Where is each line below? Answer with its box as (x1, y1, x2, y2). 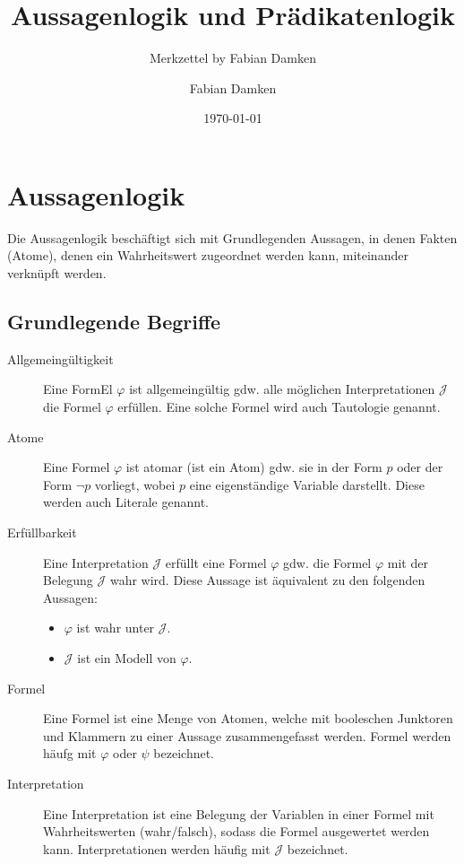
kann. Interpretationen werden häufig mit (43, 839, 271, 858)
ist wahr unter (76, 618, 155, 637)
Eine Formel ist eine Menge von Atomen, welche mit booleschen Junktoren (43, 709, 453, 728)
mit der (387, 553, 428, 572)
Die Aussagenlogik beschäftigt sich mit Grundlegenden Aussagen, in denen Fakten (7, 228, 458, 247)
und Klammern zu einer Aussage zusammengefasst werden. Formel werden (43, 726, 451, 745)
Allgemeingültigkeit (7, 349, 114, 368)
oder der (397, 458, 443, 476)
